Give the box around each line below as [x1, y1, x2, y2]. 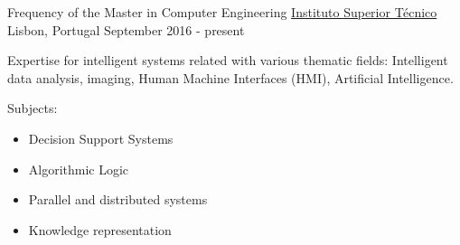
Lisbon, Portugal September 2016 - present [7, 20, 245, 39]
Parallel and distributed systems [28, 190, 208, 209]
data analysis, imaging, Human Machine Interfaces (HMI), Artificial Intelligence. [7, 68, 454, 87]
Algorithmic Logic [28, 159, 129, 178]
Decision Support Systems [28, 128, 174, 147]
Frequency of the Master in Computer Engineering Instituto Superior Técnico [7, 3, 437, 21]
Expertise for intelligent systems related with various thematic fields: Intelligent [7, 51, 448, 70]
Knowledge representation [28, 220, 172, 239]
